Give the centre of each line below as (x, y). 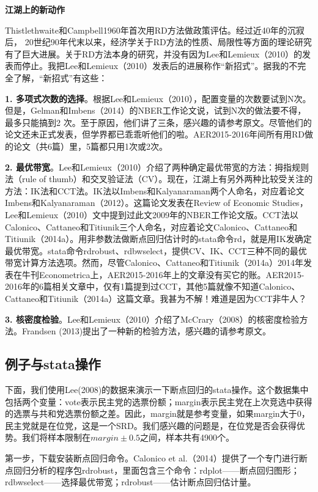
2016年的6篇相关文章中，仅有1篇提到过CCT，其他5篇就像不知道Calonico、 (153, 286)
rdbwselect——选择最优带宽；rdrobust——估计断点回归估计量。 (131, 482)
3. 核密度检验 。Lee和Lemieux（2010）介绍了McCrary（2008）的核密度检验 (152, 319)
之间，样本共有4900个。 (187, 437)
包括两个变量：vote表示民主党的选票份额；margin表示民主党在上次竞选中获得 (159, 401)
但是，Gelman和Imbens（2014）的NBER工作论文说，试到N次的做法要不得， (156, 110)
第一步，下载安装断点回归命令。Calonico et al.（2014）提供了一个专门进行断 (156, 458)
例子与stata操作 (53, 364)
